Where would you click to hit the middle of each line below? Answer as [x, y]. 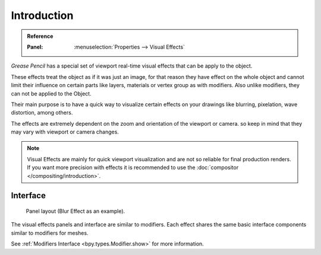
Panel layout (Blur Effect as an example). [75, 211]
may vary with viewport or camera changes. [65, 132]
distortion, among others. [42, 113]
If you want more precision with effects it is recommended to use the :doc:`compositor [133, 168]
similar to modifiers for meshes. [50, 233]
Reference [40, 36]
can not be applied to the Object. [51, 93]
